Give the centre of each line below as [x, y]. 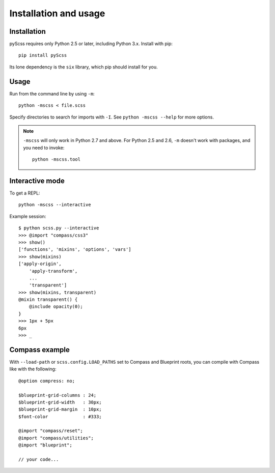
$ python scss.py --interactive [59, 228]
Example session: [28, 216]
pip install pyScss [43, 55]
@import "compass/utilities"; [56, 438]
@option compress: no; [47, 381]
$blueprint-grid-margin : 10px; [60, 409]
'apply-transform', [53, 271]
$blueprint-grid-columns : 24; [58, 395]
